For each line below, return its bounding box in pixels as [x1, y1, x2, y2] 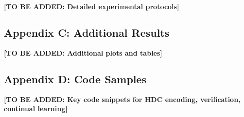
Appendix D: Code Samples [4, 71, 147, 86]
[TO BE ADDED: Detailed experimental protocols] [4, 1, 179, 11]
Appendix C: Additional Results [4, 25, 170, 40]
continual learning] [4, 103, 68, 114]
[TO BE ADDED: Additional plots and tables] [4, 47, 162, 58]
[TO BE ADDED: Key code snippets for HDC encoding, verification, [4, 94, 241, 104]
